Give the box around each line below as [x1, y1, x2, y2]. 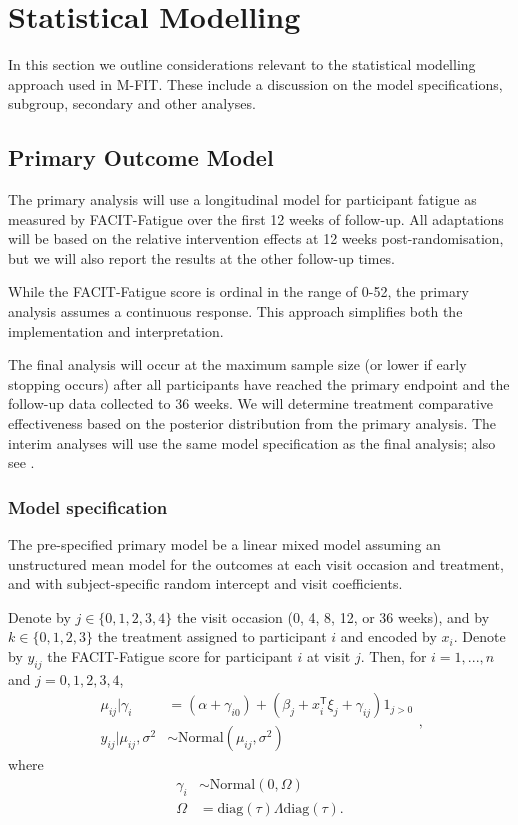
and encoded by [340, 626, 437, 647]
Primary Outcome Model [8, 142, 274, 173]
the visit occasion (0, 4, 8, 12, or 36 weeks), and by [176, 606, 490, 627]
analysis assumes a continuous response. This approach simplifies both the [8, 301, 463, 322]
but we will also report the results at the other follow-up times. [8, 247, 396, 268]
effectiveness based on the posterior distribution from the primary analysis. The [8, 413, 497, 434]
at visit [306, 646, 351, 667]
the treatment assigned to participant [97, 626, 327, 647]
